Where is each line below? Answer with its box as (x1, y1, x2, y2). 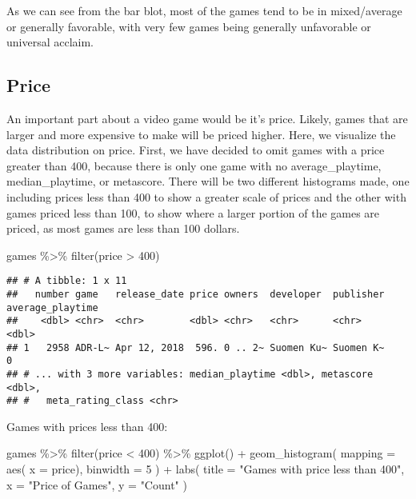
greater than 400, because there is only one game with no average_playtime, (6, 157, 382, 174)
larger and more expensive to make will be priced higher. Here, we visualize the (6, 126, 396, 142)
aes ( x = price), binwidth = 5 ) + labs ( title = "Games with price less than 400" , (6, 461, 405, 477)
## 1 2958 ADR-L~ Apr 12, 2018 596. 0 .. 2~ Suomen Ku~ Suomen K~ (6, 341, 385, 353)
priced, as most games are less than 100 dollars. (6, 220, 240, 237)
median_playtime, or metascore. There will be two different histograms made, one (6, 173, 410, 190)
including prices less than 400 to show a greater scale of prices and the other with (6, 188, 406, 205)
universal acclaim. (6, 34, 94, 50)
